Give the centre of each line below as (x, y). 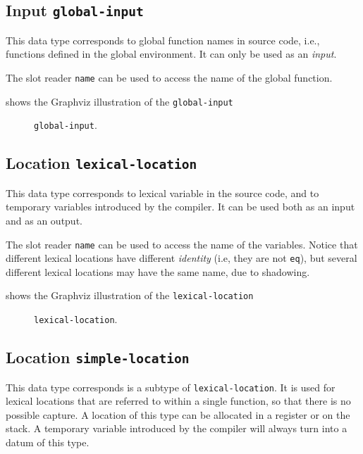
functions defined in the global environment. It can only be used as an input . (171, 54)
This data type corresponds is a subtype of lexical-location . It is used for (171, 387)
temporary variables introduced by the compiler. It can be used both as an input (180, 207)
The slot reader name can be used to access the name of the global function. (169, 77)
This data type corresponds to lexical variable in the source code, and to (162, 193)
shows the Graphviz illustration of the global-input (119, 101)
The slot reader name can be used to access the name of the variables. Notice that (182, 244)
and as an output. (44, 220)
